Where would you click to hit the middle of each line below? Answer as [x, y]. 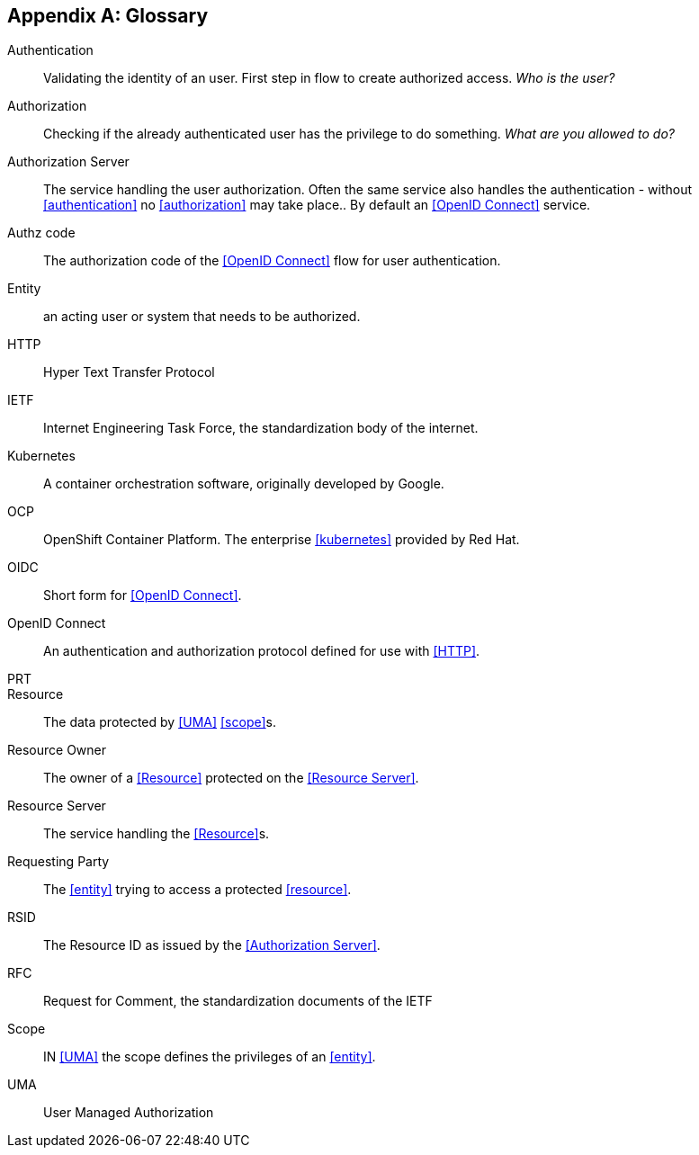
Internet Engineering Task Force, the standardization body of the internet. [261, 428]
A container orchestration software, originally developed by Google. [244, 484]
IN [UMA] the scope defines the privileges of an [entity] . [210, 1057]
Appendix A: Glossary [108, 16]
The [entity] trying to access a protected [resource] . [197, 890]
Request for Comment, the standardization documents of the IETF [238, 1001]
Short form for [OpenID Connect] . [143, 595]
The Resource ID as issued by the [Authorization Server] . [212, 945]
